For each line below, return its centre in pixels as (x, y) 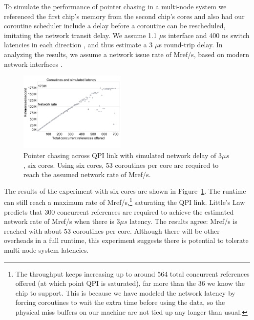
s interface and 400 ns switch (206, 35)
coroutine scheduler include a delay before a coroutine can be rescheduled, (115, 26)
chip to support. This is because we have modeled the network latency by (125, 292)
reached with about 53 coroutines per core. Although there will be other (112, 230)
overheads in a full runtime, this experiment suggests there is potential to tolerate (126, 240)
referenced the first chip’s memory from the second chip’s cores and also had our (124, 16)
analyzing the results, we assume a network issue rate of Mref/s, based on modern (127, 54)
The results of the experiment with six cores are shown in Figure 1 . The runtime (125, 190)
